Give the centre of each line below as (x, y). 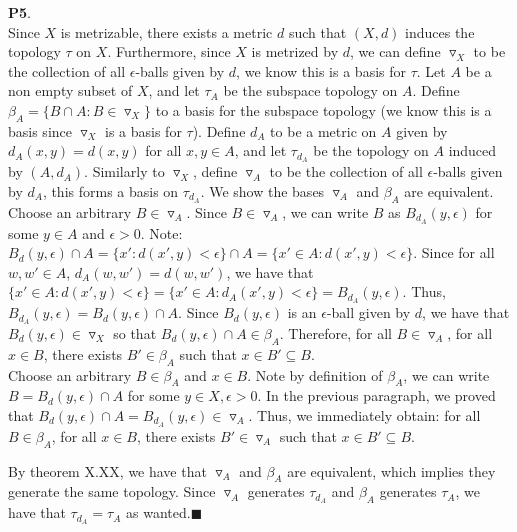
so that (135, 333)
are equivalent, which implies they (391, 470)
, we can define (395, 51)
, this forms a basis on (110, 190)
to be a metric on (323, 130)
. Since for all (454, 252)
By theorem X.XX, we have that (107, 470)
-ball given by (368, 312)
